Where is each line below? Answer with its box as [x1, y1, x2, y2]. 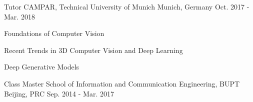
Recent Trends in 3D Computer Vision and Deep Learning [4, 44, 183, 55]
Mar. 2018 [4, 11, 35, 21]
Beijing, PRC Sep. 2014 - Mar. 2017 [4, 88, 114, 98]
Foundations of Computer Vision [4, 28, 104, 38]
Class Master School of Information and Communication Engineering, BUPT [4, 78, 240, 88]
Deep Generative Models [4, 61, 79, 72]
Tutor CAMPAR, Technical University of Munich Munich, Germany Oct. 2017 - [4, 1, 249, 11]
